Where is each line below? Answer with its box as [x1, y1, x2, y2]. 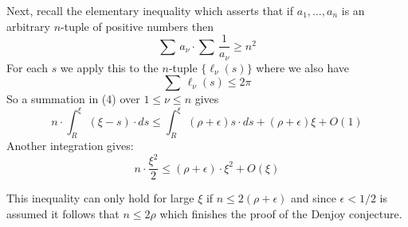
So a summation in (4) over [6, 90, 140, 107]
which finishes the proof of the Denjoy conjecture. [159, 205, 402, 221]
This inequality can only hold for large [6, 190, 194, 206]
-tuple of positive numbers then [61, 17, 214, 34]
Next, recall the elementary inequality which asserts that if [6, 2, 294, 18]
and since [291, 190, 336, 206]
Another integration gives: [6, 137, 134, 154]
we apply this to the [60, 59, 159, 75]
